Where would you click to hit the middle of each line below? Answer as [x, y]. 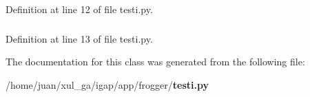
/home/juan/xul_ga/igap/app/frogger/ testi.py [107, 84]
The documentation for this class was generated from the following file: [155, 62]
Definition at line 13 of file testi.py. [79, 38]
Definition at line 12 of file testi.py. [79, 9]
